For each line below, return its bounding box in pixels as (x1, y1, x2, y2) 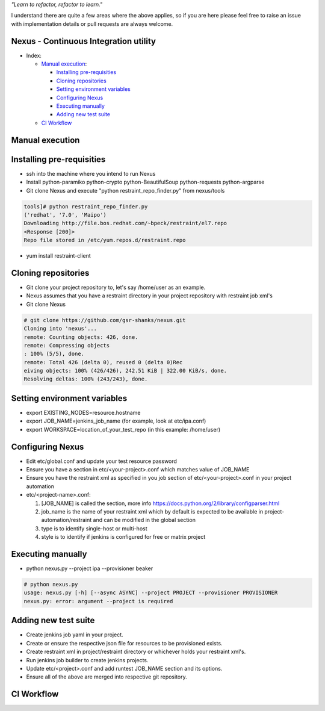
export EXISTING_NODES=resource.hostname (26, 409, 141, 416)
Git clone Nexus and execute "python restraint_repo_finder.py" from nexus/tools (26, 187, 225, 194)
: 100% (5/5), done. (23, 350, 84, 358)
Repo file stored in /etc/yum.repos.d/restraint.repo (23, 237, 186, 244)
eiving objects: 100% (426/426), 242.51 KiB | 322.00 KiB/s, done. (23, 367, 227, 374)
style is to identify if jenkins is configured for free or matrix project (41, 533, 206, 541)
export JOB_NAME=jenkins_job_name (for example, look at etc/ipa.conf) (26, 417, 206, 424)
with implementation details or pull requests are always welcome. (11, 20, 173, 27)
